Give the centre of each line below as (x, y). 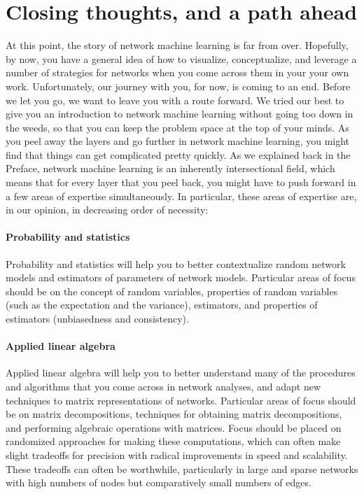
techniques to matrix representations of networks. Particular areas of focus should (181, 400)
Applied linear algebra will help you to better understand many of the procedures (181, 373)
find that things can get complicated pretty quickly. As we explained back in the (178, 154)
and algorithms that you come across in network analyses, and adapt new (163, 386)
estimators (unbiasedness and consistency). (97, 319)
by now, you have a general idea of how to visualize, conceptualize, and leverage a (181, 58)
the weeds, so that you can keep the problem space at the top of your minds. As (177, 127)
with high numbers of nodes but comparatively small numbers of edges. (159, 482)
